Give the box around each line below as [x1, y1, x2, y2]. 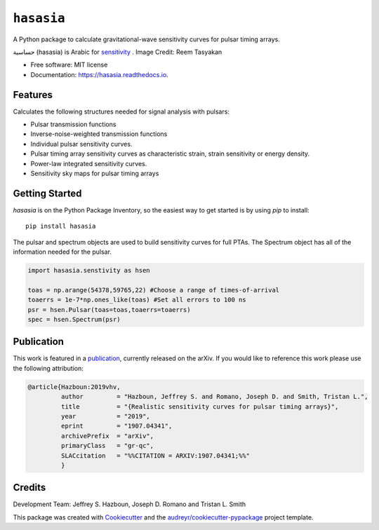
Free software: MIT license [30, 60, 108, 69]
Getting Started [13, 187, 82, 199]
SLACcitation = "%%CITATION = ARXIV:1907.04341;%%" [60, 451, 251, 459]
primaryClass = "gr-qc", [60, 442, 154, 450]
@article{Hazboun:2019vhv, [27, 383, 121, 390]
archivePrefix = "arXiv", [60, 432, 154, 440]
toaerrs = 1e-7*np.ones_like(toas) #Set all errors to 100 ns [27, 296, 246, 304]
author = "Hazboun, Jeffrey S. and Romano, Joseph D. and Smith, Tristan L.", [60, 393, 368, 401]
